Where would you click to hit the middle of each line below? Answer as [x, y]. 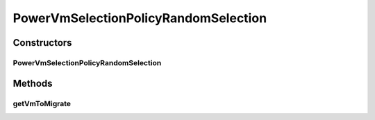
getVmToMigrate [42, 103]
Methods [33, 83]
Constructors [42, 43]
